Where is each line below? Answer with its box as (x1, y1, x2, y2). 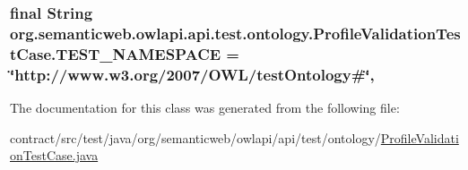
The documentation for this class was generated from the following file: (10, 98, 400, 116)
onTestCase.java (10, 146, 99, 165)
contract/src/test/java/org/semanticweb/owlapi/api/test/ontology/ (10, 128, 381, 147)
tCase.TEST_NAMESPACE (10, 42, 221, 64)
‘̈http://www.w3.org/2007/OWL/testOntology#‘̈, (10, 63, 375, 85)
